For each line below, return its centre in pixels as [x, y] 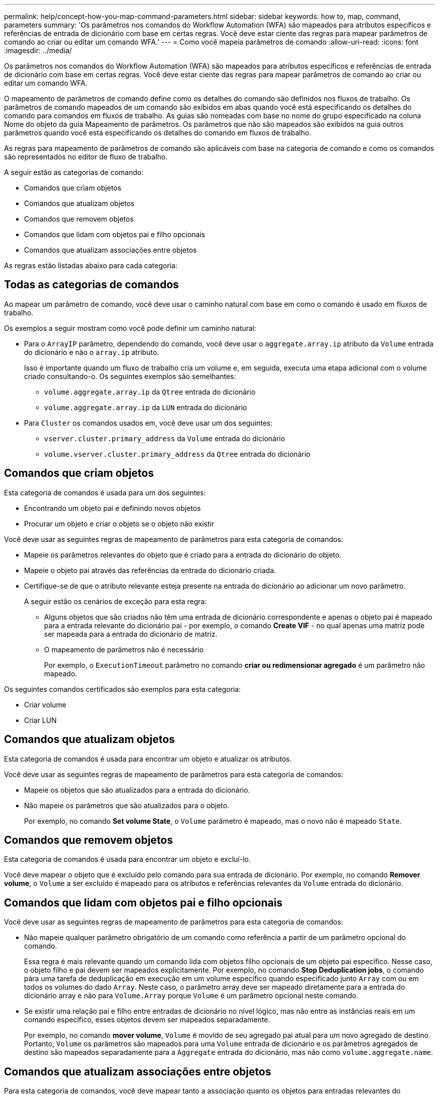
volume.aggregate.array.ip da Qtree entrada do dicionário [150, 392]
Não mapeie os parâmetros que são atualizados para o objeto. [127, 805]
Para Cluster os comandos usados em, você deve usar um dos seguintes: [148, 423]
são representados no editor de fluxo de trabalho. [86, 157]
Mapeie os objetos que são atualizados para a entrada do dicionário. [137, 790]
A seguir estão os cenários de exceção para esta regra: [116, 601]
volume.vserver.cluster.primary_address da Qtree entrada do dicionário [177, 454]
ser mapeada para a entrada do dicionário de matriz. [131, 634]
